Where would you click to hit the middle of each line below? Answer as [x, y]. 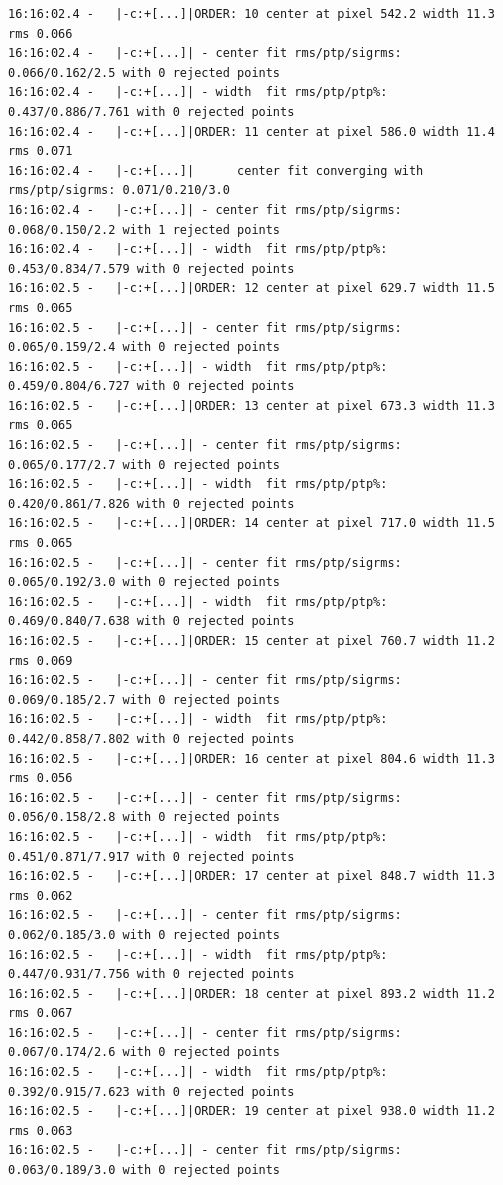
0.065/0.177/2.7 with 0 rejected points [144, 464]
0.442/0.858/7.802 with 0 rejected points [151, 738]
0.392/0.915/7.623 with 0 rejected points [151, 1091]
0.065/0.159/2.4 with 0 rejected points [144, 347]
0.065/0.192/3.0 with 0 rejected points [144, 582]
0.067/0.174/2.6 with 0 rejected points [144, 1052]
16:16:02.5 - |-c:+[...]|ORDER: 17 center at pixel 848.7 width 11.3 [251, 876]
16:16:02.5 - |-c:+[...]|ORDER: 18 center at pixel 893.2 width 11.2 [251, 993]
